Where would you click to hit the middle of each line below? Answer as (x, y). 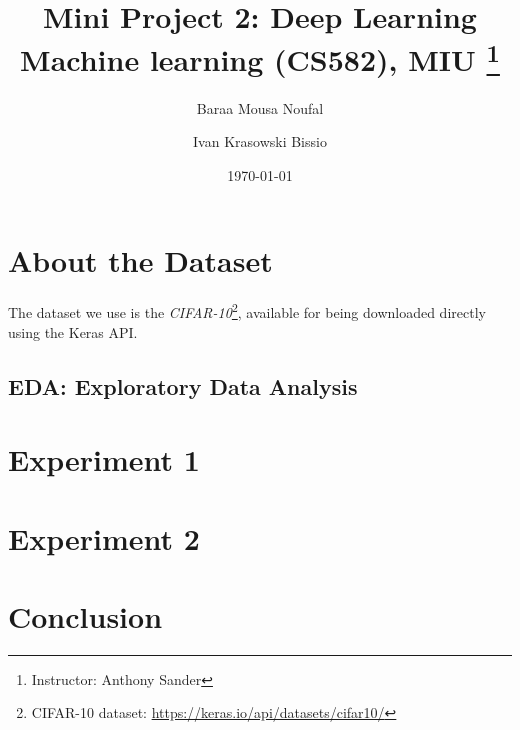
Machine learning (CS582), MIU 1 (260, 57)
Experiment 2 (104, 537)
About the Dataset (140, 260)
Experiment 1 (104, 459)
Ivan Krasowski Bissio (260, 141)
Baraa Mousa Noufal (260, 107)
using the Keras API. (73, 331)
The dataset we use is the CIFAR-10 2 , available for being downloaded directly (247, 311)
